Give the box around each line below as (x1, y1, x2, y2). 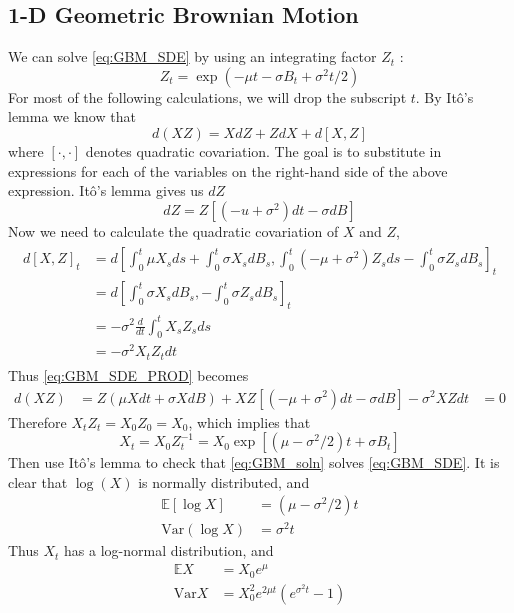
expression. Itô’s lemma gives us (8, 180, 204, 201)
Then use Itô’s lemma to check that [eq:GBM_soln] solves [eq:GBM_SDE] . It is (8, 452, 500, 473)
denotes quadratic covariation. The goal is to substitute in (85, 140, 442, 161)
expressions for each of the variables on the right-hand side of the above (8, 160, 448, 181)
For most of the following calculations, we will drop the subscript (8, 86, 407, 107)
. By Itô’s (415, 86, 474, 107)
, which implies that (188, 411, 311, 432)
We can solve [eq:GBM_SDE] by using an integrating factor (8, 46, 377, 67)
